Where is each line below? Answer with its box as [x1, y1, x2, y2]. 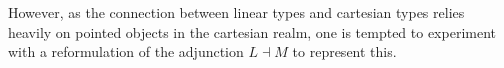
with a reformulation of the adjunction [8, 41, 244, 62]
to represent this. [292, 41, 397, 62]
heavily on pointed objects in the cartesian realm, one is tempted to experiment [8, 21, 496, 42]
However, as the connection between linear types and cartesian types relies [8, 2, 465, 22]
